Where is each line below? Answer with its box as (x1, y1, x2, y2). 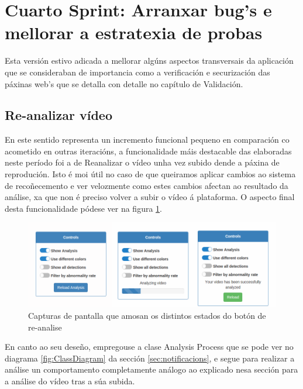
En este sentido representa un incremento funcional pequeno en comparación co (5, 133, 290, 146)
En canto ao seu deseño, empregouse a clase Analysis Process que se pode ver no (5, 340, 294, 353)
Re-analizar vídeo (5, 106, 113, 124)
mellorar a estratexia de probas (5, 20, 263, 44)
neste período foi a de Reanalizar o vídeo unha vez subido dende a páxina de (5, 156, 280, 168)
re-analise (28, 321, 62, 333)
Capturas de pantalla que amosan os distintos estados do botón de (28, 309, 266, 322)
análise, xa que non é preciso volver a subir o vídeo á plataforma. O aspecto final (5, 191, 295, 203)
